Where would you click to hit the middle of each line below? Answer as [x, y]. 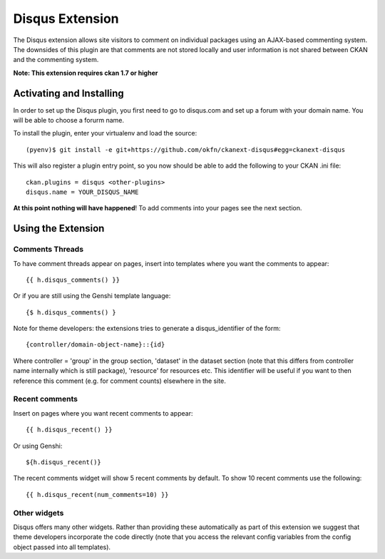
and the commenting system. [56, 60]
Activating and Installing [68, 93]
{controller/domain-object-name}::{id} [96, 345]
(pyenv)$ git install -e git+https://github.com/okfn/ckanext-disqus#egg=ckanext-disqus [186, 149]
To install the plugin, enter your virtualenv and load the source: [105, 133]
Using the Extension [59, 229]
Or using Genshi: [38, 446]
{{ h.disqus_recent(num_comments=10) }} [97, 494]
